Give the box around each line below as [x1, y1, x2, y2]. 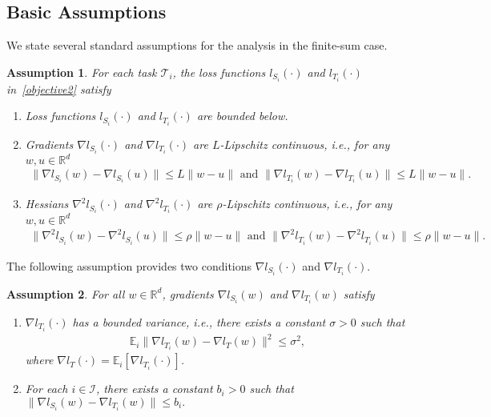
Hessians [25, 195, 69, 212]
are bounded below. [196, 107, 288, 124]
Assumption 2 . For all [6, 285, 125, 302]
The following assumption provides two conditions [6, 257, 252, 274]
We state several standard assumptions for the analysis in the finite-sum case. [6, 37, 388, 54]
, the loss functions [172, 63, 266, 80]
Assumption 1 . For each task [6, 63, 157, 80]
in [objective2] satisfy [6, 80, 111, 97]
